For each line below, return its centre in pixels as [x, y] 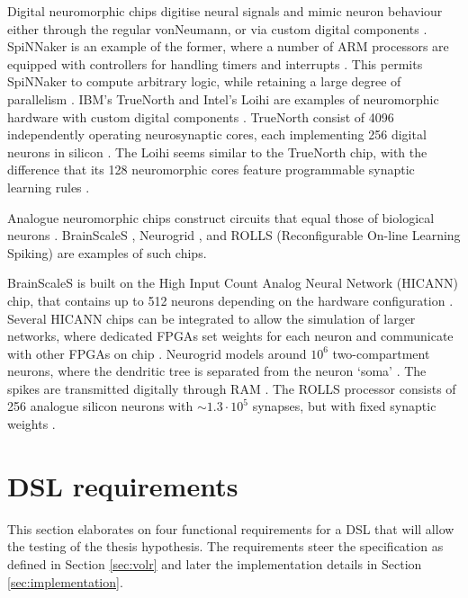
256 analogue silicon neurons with [100, 406]
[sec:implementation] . [65, 581]
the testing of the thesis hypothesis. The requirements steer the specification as [225, 546]
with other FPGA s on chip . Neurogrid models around [157, 353]
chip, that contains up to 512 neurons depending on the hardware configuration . [230, 300]
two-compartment [381, 353]
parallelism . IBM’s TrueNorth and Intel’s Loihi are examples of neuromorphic [223, 98]
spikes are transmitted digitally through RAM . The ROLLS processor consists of [232, 388]
